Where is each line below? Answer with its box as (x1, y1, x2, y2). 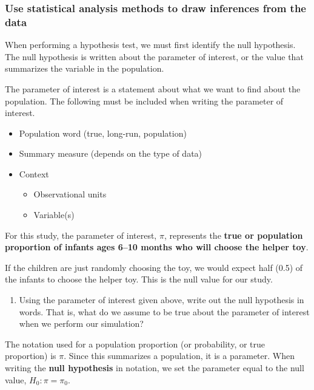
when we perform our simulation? (19, 317, 144, 330)
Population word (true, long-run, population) (19, 126, 187, 139)
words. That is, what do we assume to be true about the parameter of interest (19, 305, 310, 318)
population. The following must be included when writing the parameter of (5, 94, 284, 107)
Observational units (33, 188, 107, 200)
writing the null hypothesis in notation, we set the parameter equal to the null (5, 361, 304, 374)
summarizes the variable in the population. (5, 62, 164, 75)
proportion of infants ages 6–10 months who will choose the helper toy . (5, 241, 309, 253)
